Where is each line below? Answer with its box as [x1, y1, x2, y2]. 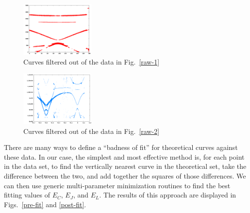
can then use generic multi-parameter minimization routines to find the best [4, 180, 231, 190]
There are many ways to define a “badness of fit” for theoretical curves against [4, 142, 238, 152]
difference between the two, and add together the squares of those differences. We [4, 171, 246, 180]
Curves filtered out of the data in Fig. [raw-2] [23, 126, 160, 136]
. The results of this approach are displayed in [99, 190, 236, 200]
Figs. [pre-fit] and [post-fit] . [4, 199, 86, 209]
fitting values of [4, 190, 50, 200]
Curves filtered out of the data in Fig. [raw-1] [23, 56, 160, 66]
